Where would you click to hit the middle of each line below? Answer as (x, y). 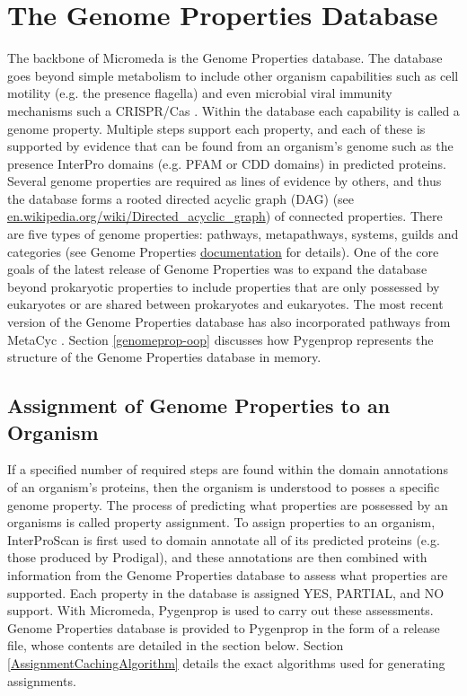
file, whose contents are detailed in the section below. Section (176, 645)
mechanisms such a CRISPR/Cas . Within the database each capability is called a (233, 110)
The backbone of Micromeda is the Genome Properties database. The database (225, 58)
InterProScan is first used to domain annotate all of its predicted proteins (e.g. (224, 539)
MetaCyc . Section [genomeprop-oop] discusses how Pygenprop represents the (220, 339)
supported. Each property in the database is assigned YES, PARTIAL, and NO (226, 592)
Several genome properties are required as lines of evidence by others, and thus (225, 181)
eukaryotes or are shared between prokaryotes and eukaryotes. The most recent (225, 304)
